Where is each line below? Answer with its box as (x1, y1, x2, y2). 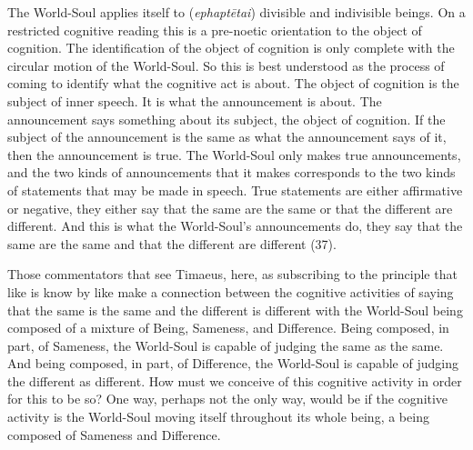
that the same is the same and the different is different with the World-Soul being (7, 300, 463, 319)
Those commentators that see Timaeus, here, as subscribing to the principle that (7, 265, 458, 284)
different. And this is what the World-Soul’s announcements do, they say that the (7, 216, 463, 235)
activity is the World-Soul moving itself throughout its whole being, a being (7, 407, 429, 426)
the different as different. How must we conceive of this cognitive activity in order (7, 371, 462, 390)
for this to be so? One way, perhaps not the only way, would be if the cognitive (7, 389, 448, 408)
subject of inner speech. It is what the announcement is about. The (7, 91, 382, 110)
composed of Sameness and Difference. (7, 425, 221, 444)
